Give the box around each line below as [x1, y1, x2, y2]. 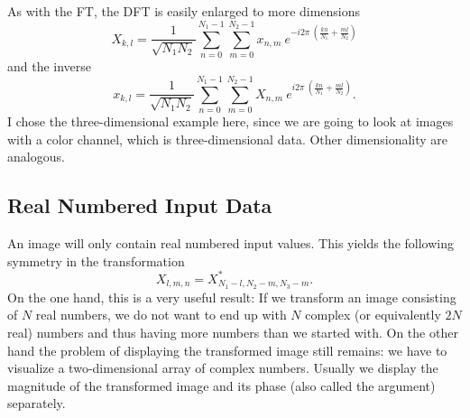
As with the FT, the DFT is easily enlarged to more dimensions [7, 2, 361, 20]
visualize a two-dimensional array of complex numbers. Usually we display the [7, 358, 438, 377]
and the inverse [7, 57, 92, 76]
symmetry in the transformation [7, 251, 185, 270]
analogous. [7, 147, 65, 166]
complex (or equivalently [305, 305, 441, 324]
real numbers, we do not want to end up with [35, 305, 287, 324]
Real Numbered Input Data [7, 191, 272, 219]
